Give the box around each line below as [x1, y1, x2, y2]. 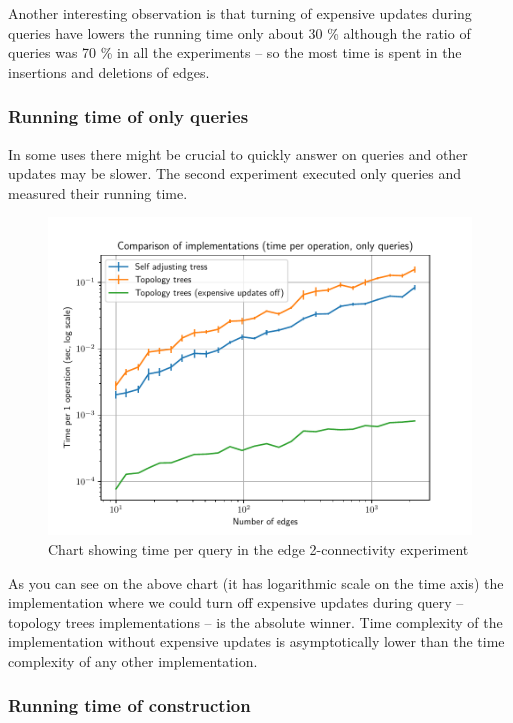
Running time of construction [8, 693, 251, 718]
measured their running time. [8, 182, 188, 203]
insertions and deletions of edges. [8, 61, 210, 82]
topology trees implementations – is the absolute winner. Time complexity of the [8, 611, 503, 632]
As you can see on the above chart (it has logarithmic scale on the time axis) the [8, 572, 504, 593]
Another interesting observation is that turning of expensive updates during [8, 3, 472, 23]
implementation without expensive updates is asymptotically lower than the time [8, 631, 505, 652]
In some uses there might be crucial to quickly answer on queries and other [8, 143, 468, 164]
